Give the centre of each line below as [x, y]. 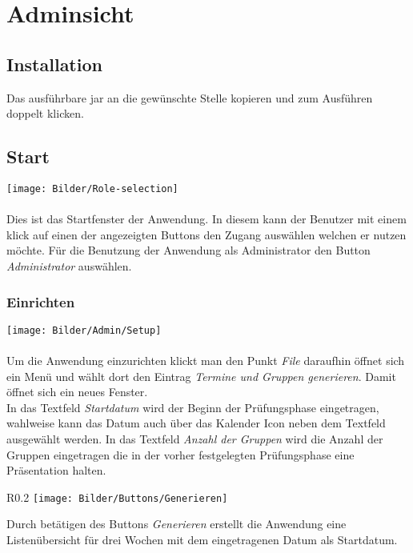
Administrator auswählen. [69, 266]
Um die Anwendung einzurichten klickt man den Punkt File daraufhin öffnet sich [206, 361]
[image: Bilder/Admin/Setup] [84, 330]
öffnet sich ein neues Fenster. [77, 392]
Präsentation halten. [56, 470]
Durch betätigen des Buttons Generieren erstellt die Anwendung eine [176, 524]
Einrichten [41, 301]
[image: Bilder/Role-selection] [92, 188]
